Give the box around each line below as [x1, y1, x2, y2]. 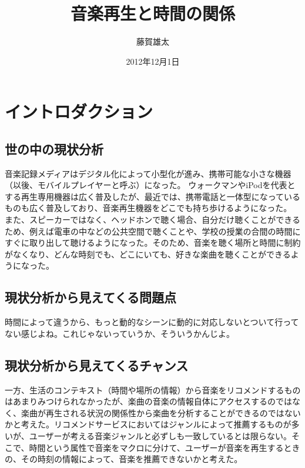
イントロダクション [5, 99, 153, 123]
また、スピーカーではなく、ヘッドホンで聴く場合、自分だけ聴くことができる [5, 213, 300, 226]
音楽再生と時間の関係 [70, 1, 235, 25]
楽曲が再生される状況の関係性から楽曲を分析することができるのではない [21, 406, 301, 419]
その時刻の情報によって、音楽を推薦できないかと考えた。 [21, 453, 243, 465]
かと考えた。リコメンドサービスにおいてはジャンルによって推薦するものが [5, 418, 291, 430]
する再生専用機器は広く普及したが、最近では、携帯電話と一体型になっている [5, 190, 301, 202]
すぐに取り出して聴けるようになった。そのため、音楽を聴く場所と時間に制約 [5, 236, 301, 249]
